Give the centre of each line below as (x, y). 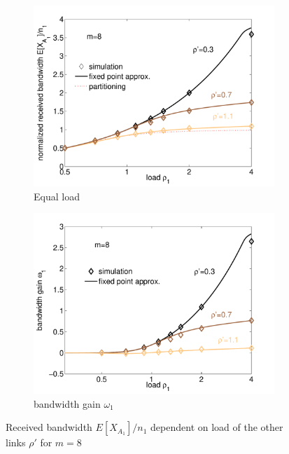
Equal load (57, 196)
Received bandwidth (49, 427)
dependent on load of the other (217, 427)
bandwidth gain (67, 403)
